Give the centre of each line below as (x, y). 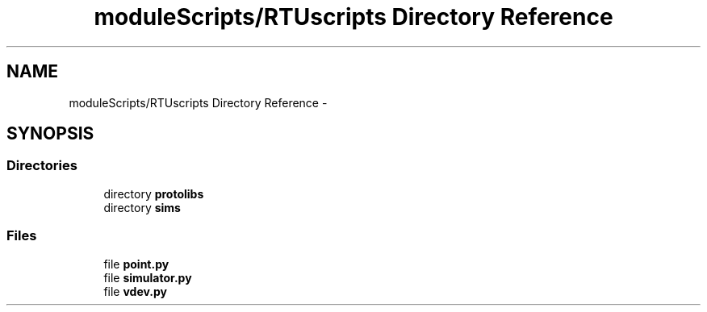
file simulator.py (148, 277)
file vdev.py (136, 291)
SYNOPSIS (50, 134)
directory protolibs (154, 193)
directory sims (142, 207)
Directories (42, 166)
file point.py (136, 264)
